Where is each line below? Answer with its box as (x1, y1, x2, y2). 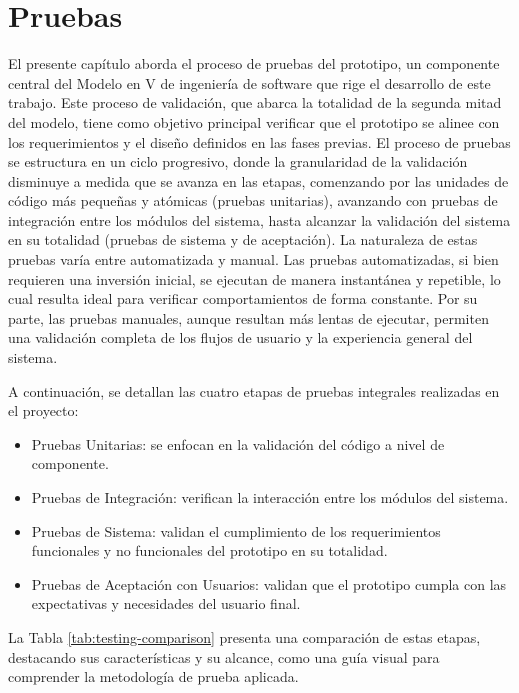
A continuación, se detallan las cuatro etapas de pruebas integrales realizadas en (8, 380, 500, 401)
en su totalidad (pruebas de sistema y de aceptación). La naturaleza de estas (8, 229, 478, 250)
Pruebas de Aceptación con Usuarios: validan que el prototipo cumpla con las (31, 573, 507, 594)
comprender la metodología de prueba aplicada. (8, 666, 299, 687)
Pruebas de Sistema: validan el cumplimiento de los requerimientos (31, 520, 441, 541)
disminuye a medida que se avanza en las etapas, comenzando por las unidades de (8, 170, 509, 191)
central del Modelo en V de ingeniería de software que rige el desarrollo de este (8, 72, 491, 93)
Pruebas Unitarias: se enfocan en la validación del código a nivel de (31, 433, 445, 454)
